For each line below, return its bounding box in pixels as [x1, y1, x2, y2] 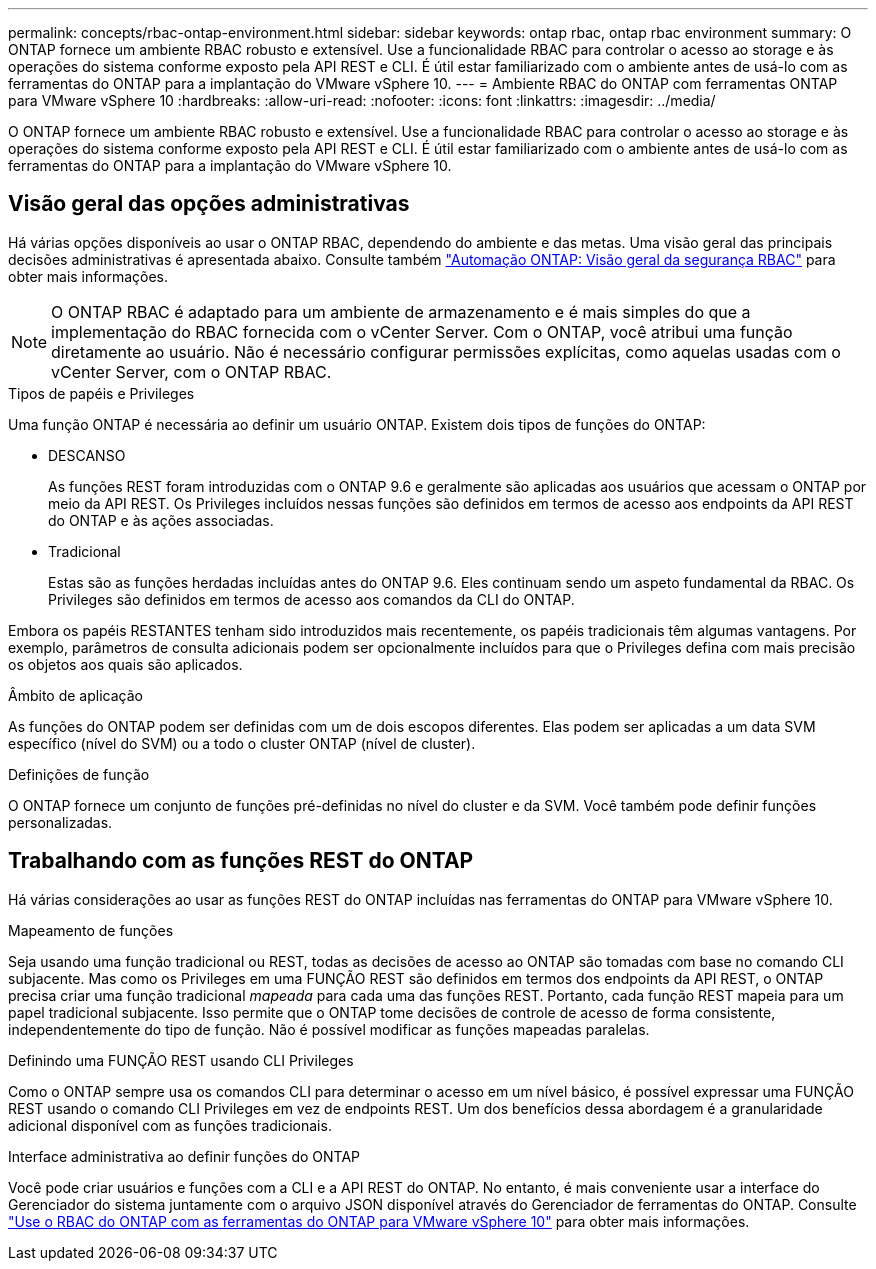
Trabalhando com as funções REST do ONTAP [8, 848, 474, 874]
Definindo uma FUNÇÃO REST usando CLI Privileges [8, 1051, 354, 1069]
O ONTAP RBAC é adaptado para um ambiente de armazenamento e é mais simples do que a [51, 301, 751, 322]
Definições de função [8, 765, 150, 783]
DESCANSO [48, 446, 126, 464]
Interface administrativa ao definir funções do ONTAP [8, 1147, 361, 1165]
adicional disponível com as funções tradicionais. [8, 1116, 332, 1134]
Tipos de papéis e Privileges [8, 384, 195, 402]
